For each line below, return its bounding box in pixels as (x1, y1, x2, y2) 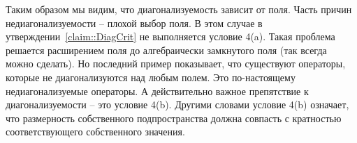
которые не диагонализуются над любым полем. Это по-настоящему (6, 69, 296, 84)
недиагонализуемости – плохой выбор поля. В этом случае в (6, 15, 263, 30)
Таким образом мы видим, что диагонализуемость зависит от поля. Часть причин (6, 2, 352, 16)
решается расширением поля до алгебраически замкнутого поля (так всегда (6, 42, 327, 57)
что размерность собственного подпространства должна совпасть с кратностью (6, 110, 342, 125)
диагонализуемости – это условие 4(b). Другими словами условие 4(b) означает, (6, 97, 349, 112)
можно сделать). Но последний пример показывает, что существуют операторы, (6, 56, 346, 71)
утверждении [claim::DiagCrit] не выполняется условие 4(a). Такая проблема (6, 29, 335, 44)
